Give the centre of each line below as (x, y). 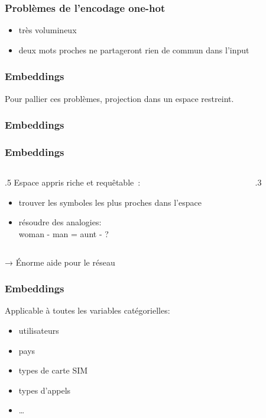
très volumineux (48, 30)
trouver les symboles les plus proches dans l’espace (110, 202)
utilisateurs (39, 331)
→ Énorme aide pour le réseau (60, 262)
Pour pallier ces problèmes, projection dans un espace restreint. (119, 98)
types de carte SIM (53, 370)
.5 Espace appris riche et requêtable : (73, 182)
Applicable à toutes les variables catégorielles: (87, 310)
